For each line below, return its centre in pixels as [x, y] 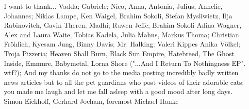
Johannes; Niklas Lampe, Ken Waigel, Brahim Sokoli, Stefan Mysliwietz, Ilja [118, 15]
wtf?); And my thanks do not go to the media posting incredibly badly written [121, 72]
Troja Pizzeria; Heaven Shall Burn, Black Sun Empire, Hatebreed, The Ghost [119, 53]
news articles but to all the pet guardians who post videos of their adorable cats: [124, 82]
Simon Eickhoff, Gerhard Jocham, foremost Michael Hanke [91, 101]
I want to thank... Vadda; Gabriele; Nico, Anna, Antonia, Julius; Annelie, [113, 6]
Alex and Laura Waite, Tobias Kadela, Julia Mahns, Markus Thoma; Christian [122, 34]
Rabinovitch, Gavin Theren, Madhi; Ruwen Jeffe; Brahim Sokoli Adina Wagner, [123, 25]
